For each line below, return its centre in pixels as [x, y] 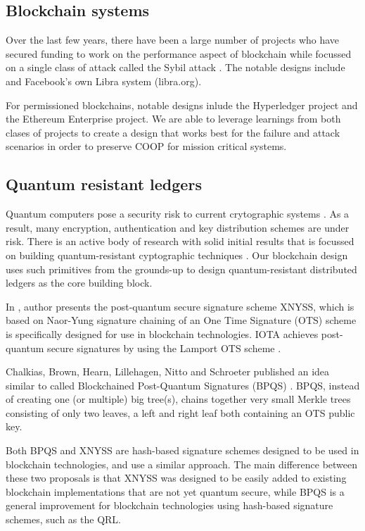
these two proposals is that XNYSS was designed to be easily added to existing [176, 478]
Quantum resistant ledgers [104, 184]
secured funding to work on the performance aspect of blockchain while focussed [179, 53]
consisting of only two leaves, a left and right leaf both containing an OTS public [180, 412]
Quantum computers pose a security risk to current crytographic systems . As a [178, 214]
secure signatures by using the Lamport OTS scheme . [164, 348]
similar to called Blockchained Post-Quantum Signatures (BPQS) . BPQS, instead [183, 385]
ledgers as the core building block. [79, 283]
